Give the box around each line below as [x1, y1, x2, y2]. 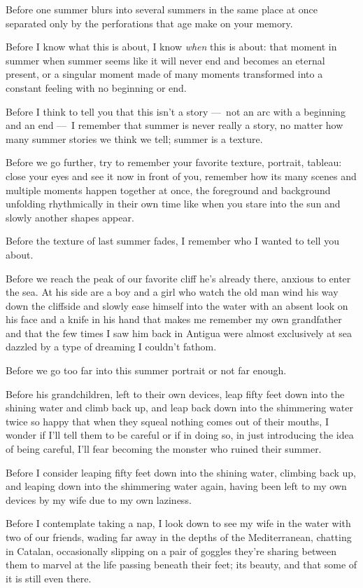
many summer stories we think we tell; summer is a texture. [6, 131, 263, 146]
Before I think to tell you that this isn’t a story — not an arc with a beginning [6, 104, 346, 118]
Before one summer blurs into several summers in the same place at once [6, 2, 318, 16]
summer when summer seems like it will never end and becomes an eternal [6, 53, 325, 67]
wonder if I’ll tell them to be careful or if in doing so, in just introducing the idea [6, 428, 354, 442]
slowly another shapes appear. [6, 210, 134, 224]
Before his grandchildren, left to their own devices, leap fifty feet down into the [6, 386, 345, 401]
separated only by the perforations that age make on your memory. [6, 15, 293, 30]
